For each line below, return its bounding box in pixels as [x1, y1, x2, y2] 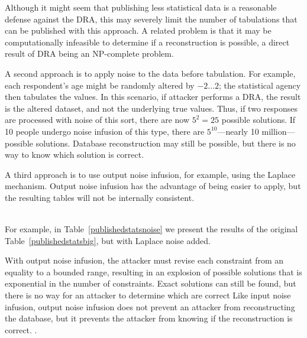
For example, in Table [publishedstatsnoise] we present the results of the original [5, 223, 298, 235]
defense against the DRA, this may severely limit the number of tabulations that [5, 12, 298, 25]
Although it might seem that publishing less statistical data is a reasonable [5, 1, 277, 13]
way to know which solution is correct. [5, 148, 144, 161]
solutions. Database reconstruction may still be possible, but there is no [35, 136, 296, 149]
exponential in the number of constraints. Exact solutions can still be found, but [5, 277, 296, 290]
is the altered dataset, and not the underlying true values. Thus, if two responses [5, 102, 298, 114]
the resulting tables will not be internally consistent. [5, 191, 195, 203]
